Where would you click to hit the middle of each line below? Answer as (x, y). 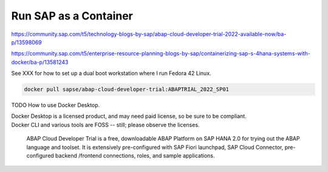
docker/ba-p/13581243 (40, 62)
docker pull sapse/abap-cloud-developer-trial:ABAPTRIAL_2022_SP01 (127, 89)
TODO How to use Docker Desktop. (56, 105)
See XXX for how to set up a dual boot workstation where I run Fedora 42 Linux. (111, 74)
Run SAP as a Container (72, 16)
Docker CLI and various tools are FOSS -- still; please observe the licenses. (105, 125)
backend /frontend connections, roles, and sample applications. (135, 156)
